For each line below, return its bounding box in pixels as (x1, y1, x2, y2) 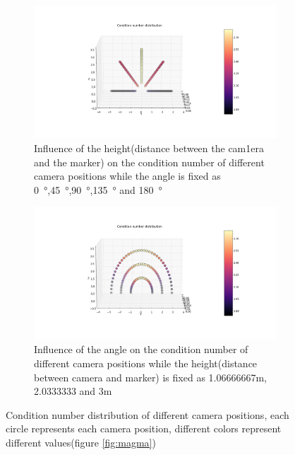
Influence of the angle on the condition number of (34, 342, 248, 357)
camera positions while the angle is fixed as (34, 168, 221, 183)
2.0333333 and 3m (34, 384, 112, 398)
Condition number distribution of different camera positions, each (6, 407, 289, 422)
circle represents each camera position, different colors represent (6, 421, 282, 436)
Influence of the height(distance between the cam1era (34, 141, 264, 156)
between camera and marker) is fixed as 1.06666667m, (34, 369, 267, 384)
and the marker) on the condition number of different (34, 154, 265, 169)
